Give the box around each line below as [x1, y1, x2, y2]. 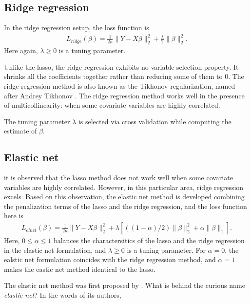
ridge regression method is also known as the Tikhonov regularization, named [4, 80, 235, 91]
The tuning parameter [4, 116, 70, 126]
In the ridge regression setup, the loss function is [4, 22, 149, 33]
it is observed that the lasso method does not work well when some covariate [4, 172, 233, 183]
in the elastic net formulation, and [4, 245, 106, 255]
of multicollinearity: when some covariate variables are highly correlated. [4, 100, 220, 110]
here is [4, 210, 23, 221]
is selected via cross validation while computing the [78, 116, 232, 126]
